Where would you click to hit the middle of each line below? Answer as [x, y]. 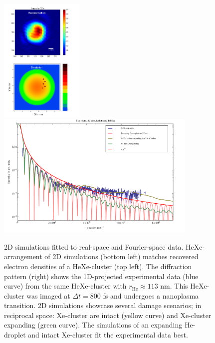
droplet [15, 335]
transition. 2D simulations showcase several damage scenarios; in [103, 305]
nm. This [174, 286]
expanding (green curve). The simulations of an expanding [93, 325]
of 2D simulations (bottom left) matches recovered [121, 256]
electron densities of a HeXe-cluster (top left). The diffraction [98, 266]
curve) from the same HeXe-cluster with [65, 286]
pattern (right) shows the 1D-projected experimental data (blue [101, 276]
